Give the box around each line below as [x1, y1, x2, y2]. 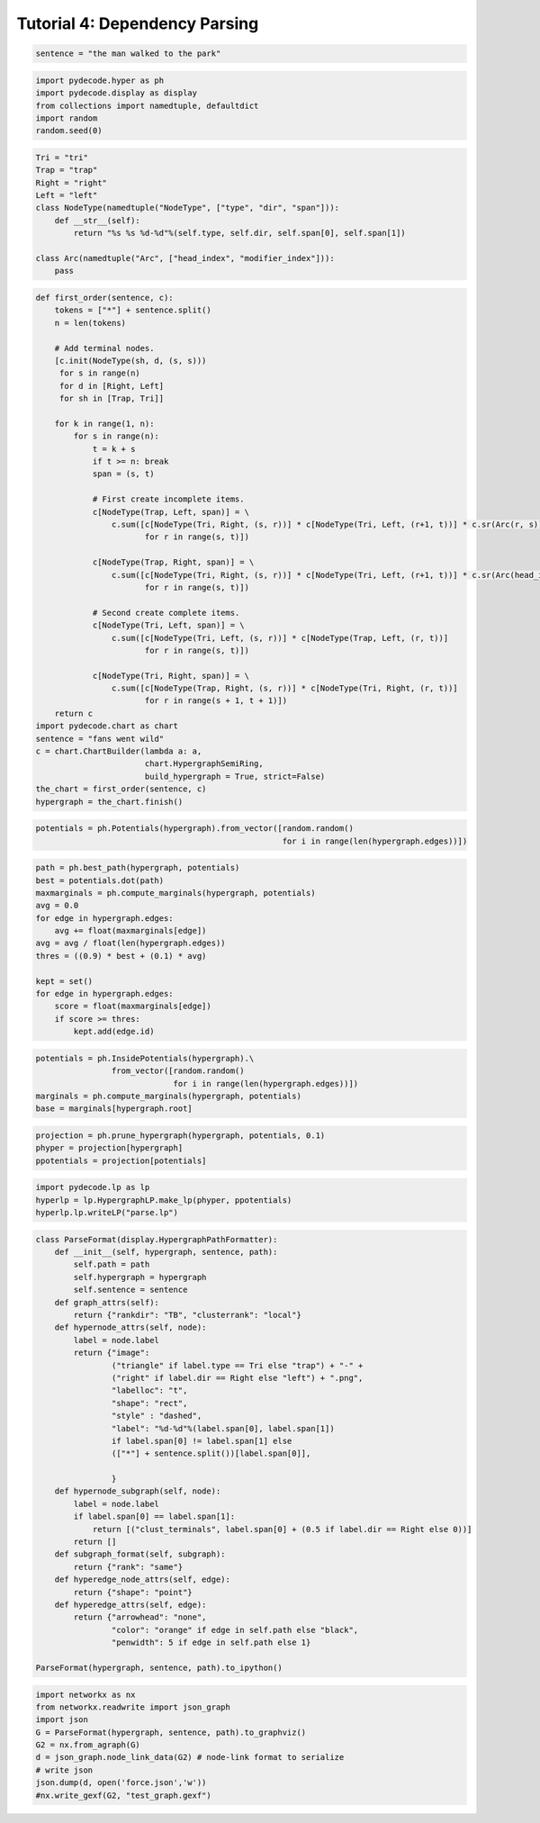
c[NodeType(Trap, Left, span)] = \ [92, 507, 249, 517]
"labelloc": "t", [111, 1385, 188, 1395]
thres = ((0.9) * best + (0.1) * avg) [35, 951, 207, 961]
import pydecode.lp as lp [35, 1182, 150, 1193]
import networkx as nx [35, 1689, 136, 1700]
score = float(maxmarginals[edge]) [54, 1001, 211, 1012]
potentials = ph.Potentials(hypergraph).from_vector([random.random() [35, 824, 355, 834]
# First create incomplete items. [92, 494, 245, 504]
